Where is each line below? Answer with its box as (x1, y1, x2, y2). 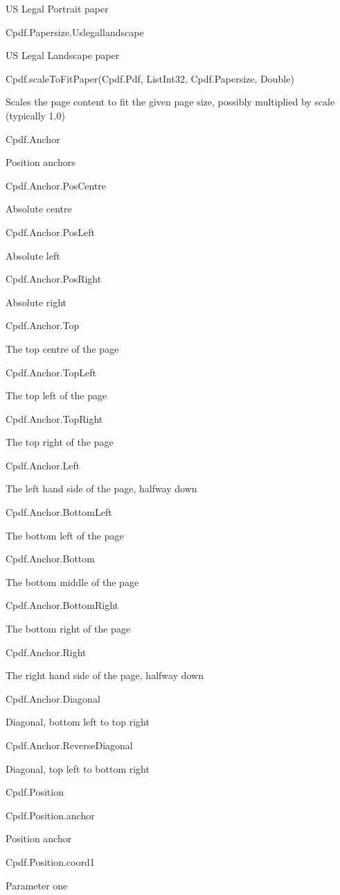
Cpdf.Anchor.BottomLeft (6, 505, 112, 519)
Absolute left (6, 248, 60, 262)
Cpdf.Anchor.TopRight (6, 411, 103, 426)
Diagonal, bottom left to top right (6, 714, 150, 729)
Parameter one (6, 878, 68, 892)
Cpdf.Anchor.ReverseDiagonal (6, 738, 133, 752)
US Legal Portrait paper (6, 1, 109, 15)
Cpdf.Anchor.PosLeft (6, 224, 95, 239)
